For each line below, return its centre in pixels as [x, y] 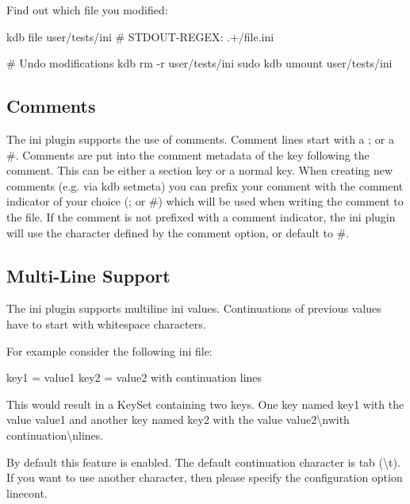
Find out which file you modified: [87, 10]
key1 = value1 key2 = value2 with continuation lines [134, 377]
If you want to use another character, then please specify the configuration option [205, 477]
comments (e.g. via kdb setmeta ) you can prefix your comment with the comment [205, 185]
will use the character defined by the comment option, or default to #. [178, 232]
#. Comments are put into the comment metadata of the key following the [188, 154]
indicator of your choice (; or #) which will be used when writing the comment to [205, 201]
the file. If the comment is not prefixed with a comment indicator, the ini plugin [201, 216]
